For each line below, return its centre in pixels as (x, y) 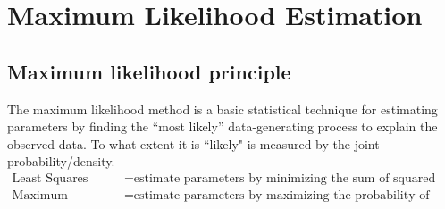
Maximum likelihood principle (149, 71)
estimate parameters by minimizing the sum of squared (285, 178)
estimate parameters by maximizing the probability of (281, 196)
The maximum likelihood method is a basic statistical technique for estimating (222, 109)
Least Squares (50, 178)
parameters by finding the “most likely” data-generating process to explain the (222, 126)
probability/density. (61, 161)
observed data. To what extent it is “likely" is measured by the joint (193, 143)
